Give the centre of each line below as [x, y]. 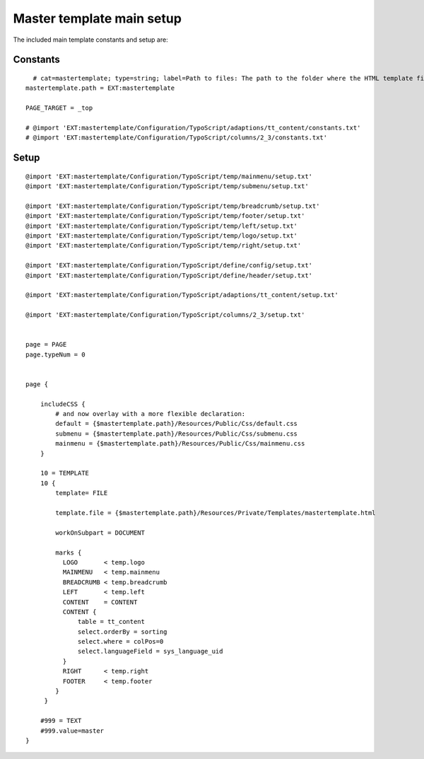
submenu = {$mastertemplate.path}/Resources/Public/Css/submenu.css [177, 434]
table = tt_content [111, 622]
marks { [69, 552]
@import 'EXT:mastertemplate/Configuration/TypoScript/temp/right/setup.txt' [164, 245]
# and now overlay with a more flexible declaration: [151, 414]
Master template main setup [97, 18]
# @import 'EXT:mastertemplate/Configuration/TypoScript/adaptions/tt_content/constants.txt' [193, 128]
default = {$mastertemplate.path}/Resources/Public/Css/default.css [177, 424]
